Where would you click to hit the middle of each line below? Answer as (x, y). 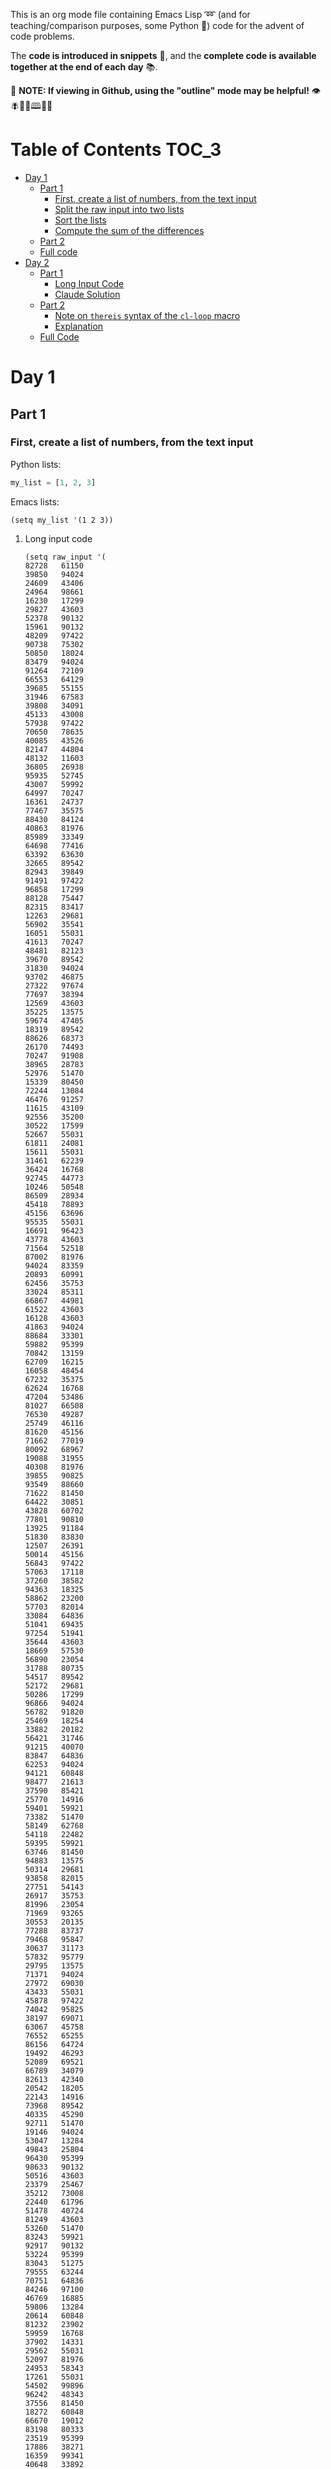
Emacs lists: (35, 501)
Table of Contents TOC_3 (116, 150)
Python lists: (36, 464)
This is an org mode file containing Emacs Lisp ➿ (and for (130, 14)
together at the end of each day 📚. (84, 67)
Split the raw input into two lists (119, 209)
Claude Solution (87, 294)
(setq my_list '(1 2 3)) (62, 520)
